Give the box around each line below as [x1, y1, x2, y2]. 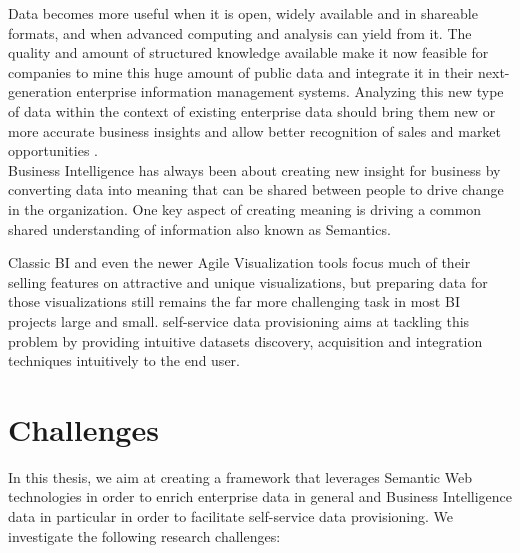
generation [8, 81, 72, 102]
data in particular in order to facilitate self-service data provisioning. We [8, 506, 454, 526]
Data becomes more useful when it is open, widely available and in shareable [8, 3, 478, 23]
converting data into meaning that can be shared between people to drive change [8, 179, 504, 200]
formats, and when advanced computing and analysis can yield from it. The [8, 22, 472, 43]
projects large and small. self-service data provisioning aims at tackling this [8, 310, 470, 331]
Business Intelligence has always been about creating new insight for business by [8, 159, 501, 180]
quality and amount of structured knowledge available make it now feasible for [8, 42, 489, 63]
